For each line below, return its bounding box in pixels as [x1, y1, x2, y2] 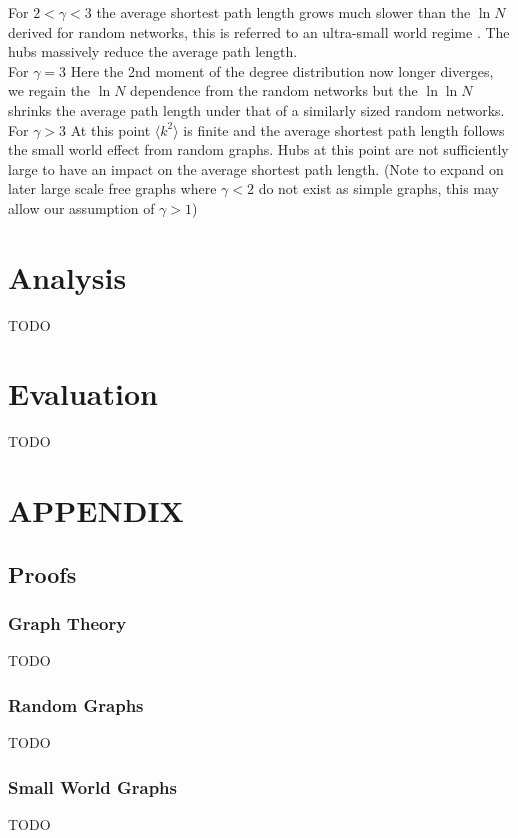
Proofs [8, 558, 77, 589]
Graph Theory [8, 611, 127, 636]
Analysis [8, 256, 127, 297]
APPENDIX [8, 490, 184, 531]
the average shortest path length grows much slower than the [96, 2, 471, 22]
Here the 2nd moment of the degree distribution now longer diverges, [70, 60, 494, 81]
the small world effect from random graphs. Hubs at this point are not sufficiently [8, 139, 509, 160]
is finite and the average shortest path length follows [183, 119, 505, 140]
